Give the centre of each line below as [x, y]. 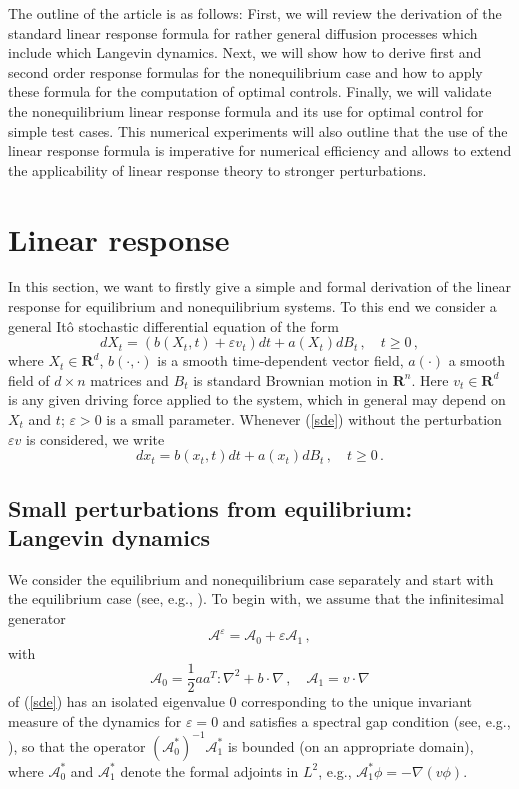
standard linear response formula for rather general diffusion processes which [243, 32]
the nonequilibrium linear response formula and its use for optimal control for [246, 110]
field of [29, 379]
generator [37, 618]
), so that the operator [77, 745]
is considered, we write [95, 438]
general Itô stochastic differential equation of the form [173, 325]
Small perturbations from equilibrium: [210, 507]
